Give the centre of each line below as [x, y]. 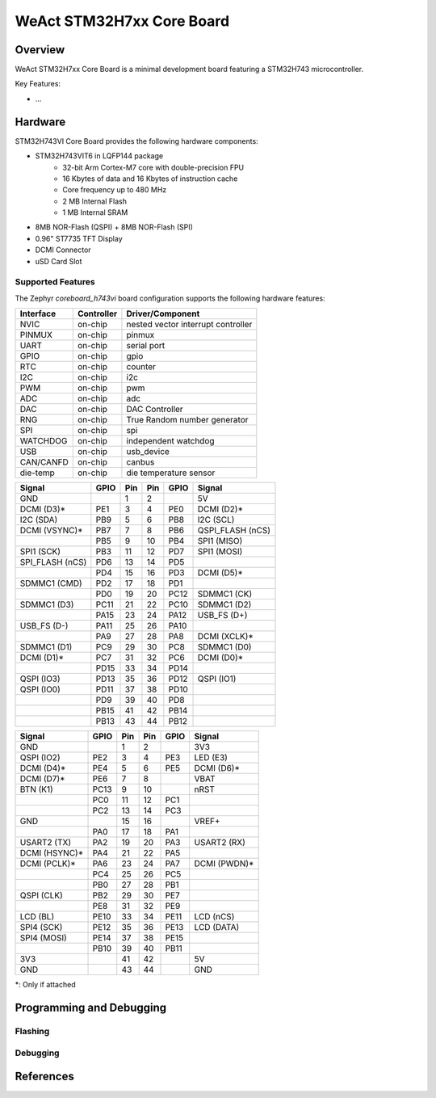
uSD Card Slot [59, 261]
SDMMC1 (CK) [225, 594]
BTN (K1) [37, 789]
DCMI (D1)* [42, 658]
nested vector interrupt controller [189, 325]
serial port [146, 346]
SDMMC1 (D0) [224, 647]
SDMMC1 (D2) [224, 604]
